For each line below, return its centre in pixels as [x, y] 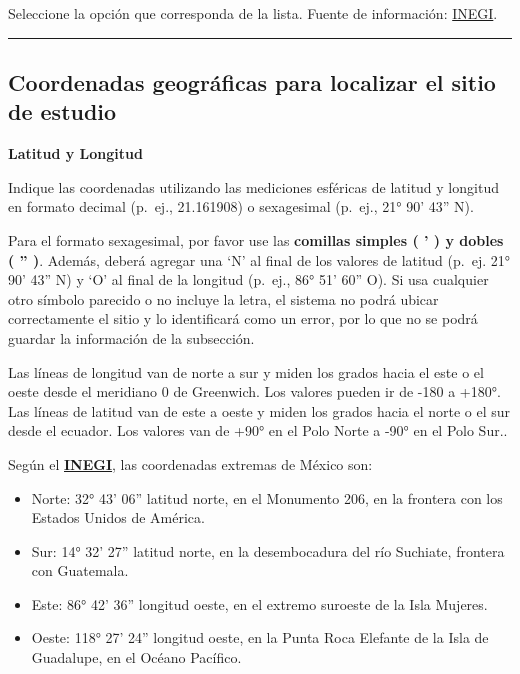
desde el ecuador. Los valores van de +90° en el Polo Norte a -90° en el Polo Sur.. [258, 430]
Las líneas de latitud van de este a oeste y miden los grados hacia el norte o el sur [259, 410]
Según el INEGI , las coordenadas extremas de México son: [190, 463]
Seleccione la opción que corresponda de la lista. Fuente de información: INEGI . [253, 13]
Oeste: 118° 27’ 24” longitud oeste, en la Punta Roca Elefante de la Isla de [260, 637]
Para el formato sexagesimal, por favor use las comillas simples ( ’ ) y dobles [256, 239]
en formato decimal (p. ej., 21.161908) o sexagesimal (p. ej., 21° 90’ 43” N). [241, 206]
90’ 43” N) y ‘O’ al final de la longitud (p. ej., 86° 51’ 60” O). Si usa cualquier [248, 279]
